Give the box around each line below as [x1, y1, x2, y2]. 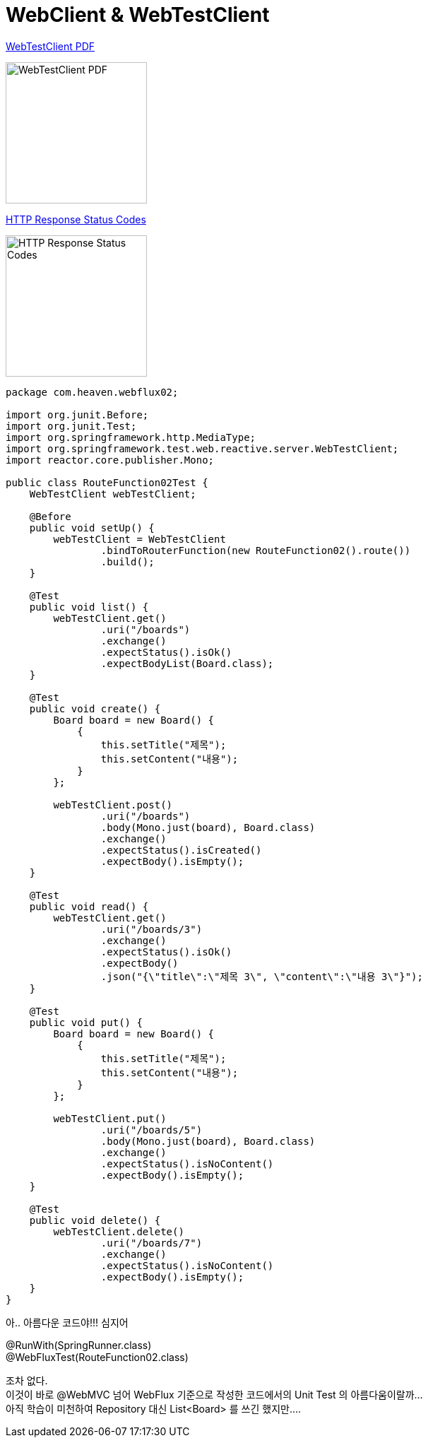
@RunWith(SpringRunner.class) [6, 1338, 152, 1351]
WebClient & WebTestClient [6, 3, 270, 27]
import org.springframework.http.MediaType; [6, 431, 256, 443]
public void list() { [29, 601, 149, 613]
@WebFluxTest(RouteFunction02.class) [6, 1350, 189, 1363]
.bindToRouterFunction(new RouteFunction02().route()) [100, 544, 411, 556]
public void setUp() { [29, 522, 155, 534]
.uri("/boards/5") [100, 1124, 203, 1136]
